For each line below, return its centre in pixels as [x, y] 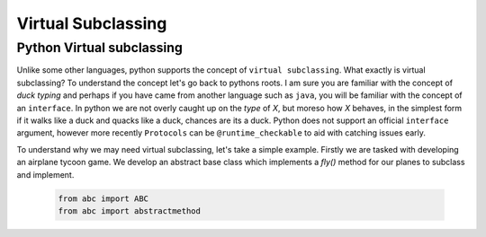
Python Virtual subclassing [100, 48]
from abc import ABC [103, 198]
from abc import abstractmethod [130, 211]
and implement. [45, 174]
